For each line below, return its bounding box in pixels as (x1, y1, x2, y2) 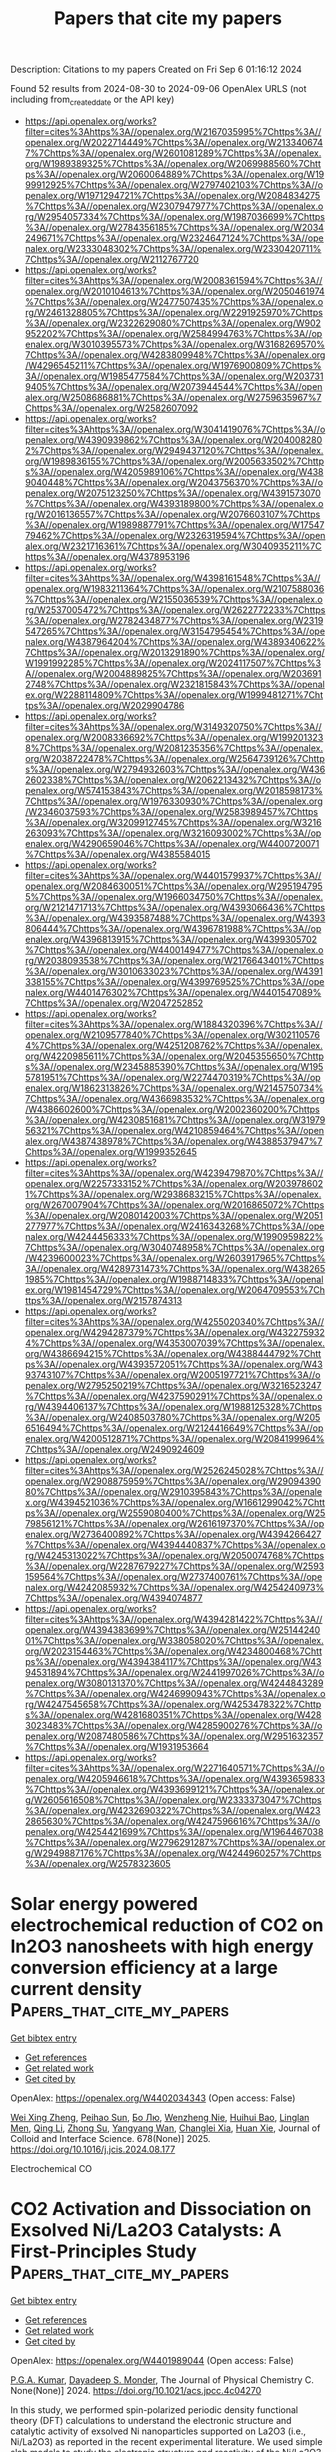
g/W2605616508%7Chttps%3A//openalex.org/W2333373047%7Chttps (24, 1793, 322, 1806)
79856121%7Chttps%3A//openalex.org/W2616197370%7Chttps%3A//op (24, 1517, 325, 1529)
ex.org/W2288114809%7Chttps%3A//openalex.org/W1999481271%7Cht (24, 688, 323, 701)
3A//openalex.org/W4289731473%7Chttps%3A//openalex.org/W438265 (24, 1262, 326, 1274)
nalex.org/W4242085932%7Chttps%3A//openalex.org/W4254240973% (24, 1581, 325, 1593)
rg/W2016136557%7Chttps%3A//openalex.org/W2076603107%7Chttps (24, 508, 321, 520)
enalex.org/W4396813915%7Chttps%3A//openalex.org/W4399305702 (24, 933, 318, 945)
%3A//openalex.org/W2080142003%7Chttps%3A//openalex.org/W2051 (24, 1209, 323, 1221)
